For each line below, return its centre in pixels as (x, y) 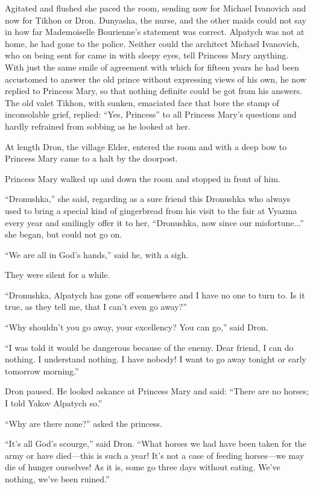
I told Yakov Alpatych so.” (54, 403)
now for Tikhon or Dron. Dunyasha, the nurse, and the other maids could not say (156, 20)
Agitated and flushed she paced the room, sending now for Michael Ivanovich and (156, 8)
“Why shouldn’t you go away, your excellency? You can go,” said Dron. (137, 327)
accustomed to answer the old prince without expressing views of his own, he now (156, 79)
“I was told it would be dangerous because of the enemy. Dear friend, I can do (149, 347)
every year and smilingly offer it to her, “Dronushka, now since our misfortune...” (154, 222)
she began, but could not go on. (64, 234)
